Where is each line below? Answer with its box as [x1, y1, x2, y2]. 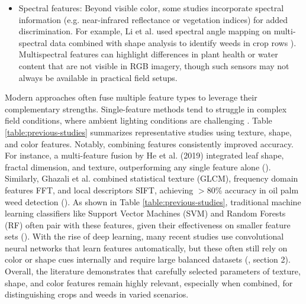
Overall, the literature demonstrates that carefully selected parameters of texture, [5, 265, 301, 277]
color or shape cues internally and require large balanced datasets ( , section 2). [5, 253, 291, 266]
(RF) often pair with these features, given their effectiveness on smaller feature [5, 218, 291, 231]
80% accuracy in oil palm [207, 183, 299, 196]
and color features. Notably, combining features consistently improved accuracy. [5, 137, 294, 150]
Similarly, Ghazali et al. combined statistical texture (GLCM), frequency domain [5, 172, 298, 185]
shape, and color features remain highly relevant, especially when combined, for [5, 276, 293, 289]
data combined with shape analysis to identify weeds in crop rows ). [50, 36, 297, 48]
